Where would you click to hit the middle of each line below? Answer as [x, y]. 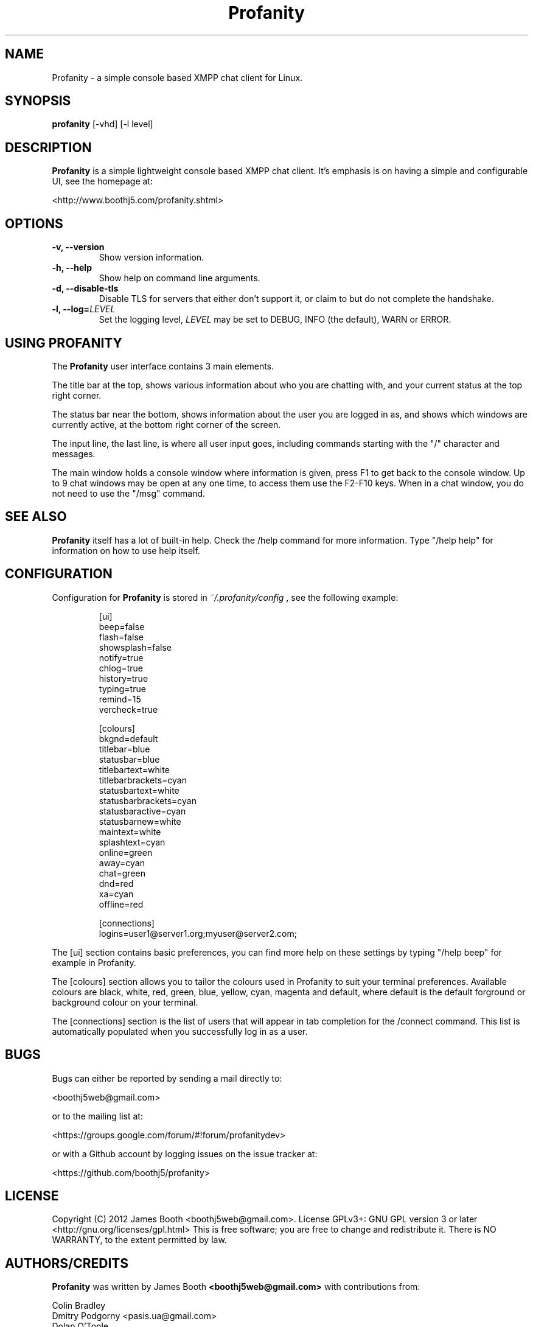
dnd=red [116, 883]
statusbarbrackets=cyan [148, 800]
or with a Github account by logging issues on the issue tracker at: [185, 1154]
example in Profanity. [94, 962]
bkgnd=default [128, 738]
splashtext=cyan [132, 842]
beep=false [122, 626]
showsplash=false [135, 647]
